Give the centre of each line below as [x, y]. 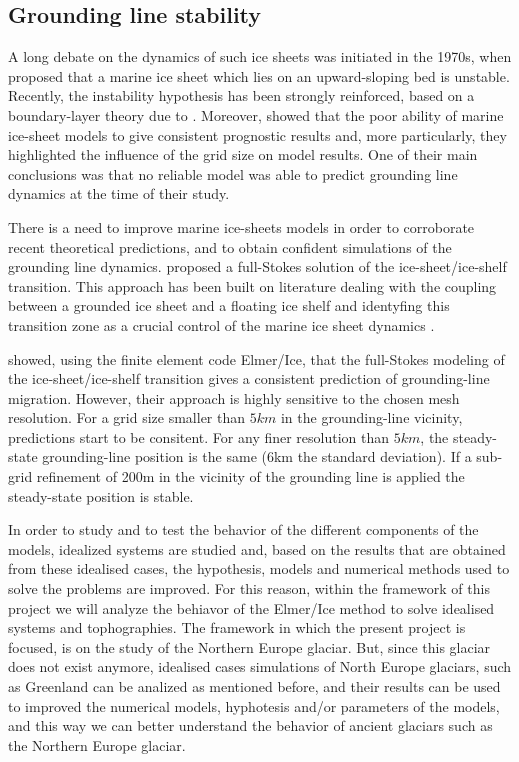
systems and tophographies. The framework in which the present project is [237, 627]
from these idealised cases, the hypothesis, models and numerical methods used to [259, 568]
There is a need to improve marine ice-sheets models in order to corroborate [241, 226]
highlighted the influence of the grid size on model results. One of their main [243, 154]
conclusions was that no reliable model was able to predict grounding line [233, 173]
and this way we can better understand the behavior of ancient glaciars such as [250, 725]
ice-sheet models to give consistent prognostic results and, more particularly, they [257, 134]
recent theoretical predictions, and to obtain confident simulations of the [230, 246]
